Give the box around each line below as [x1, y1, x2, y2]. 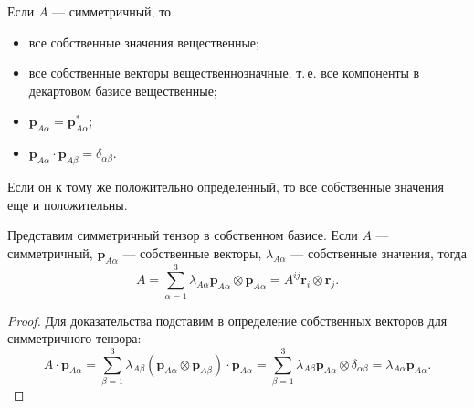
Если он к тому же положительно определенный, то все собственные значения [7, 176, 444, 195]
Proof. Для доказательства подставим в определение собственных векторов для [7, 310, 448, 330]
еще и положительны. [7, 194, 128, 214]
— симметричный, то [52, 2, 172, 20]
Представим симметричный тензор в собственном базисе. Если [7, 225, 358, 245]
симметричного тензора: [7, 329, 142, 348]
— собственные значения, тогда [290, 243, 467, 262]
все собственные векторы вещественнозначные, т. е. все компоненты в [28, 63, 420, 82]
